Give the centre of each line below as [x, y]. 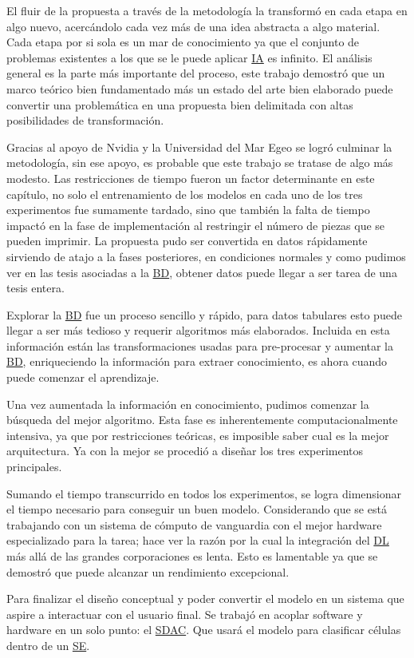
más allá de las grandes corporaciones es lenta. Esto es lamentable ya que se [192, 556]
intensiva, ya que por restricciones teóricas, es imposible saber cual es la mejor [198, 435]
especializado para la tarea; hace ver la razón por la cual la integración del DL [198, 540]
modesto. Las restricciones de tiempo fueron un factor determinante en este [191, 178]
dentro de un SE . [48, 645]
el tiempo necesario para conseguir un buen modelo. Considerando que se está [197, 509]
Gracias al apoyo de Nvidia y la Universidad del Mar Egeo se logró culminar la [199, 147]
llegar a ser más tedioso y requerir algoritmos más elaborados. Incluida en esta [198, 330]
